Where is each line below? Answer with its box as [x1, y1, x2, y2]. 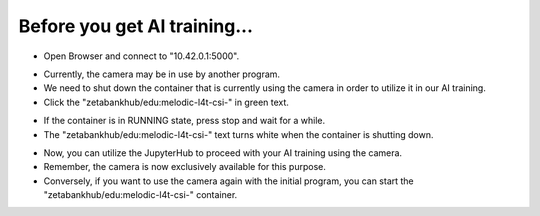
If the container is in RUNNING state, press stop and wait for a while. [43, 115, 326, 127]
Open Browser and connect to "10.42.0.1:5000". [43, 50, 240, 62]
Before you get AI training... [18, 15, 254, 37]
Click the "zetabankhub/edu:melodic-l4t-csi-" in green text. [43, 96, 290, 108]
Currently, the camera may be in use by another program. [43, 68, 280, 80]
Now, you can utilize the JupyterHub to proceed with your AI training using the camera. [43, 146, 403, 159]
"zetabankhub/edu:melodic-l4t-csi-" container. [43, 189, 238, 201]
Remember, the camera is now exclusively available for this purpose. [43, 161, 327, 173]
